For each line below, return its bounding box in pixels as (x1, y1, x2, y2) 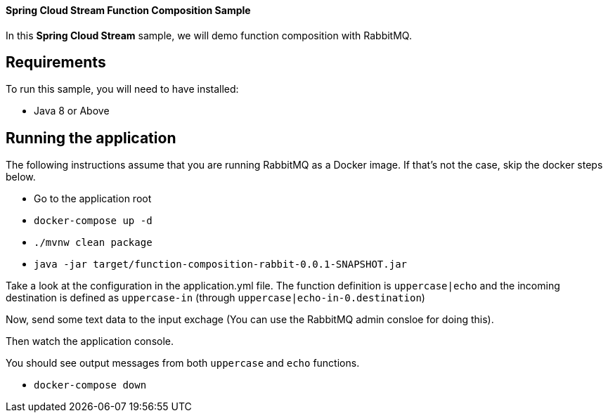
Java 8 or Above (34, 105, 110, 117)
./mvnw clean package (34, 237, 153, 249)
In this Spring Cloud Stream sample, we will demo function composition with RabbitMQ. (6, 29, 412, 41)
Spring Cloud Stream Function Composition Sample (6, 4, 251, 16)
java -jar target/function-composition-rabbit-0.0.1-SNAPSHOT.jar (34, 259, 408, 270)
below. (6, 171, 36, 183)
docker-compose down (34, 379, 147, 391)
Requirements (6, 53, 106, 72)
